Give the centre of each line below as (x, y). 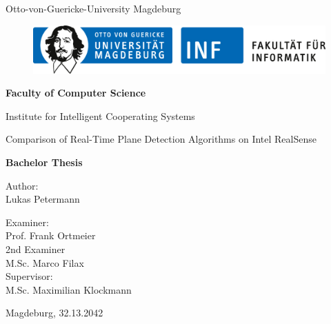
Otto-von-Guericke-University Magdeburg (93, 8)
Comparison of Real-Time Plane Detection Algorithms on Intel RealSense (161, 139)
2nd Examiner (36, 249)
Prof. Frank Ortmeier (51, 235)
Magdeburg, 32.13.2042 (54, 313)
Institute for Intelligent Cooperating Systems (100, 115)
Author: (22, 185)
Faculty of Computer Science (76, 93)
